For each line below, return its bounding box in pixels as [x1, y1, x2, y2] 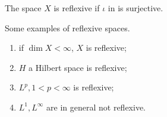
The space [5, 2, 42, 14]
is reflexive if [53, 2, 100, 14]
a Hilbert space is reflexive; [29, 61, 127, 73]
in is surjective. [108, 2, 163, 14]
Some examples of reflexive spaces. [5, 21, 130, 34]
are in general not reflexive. [46, 100, 146, 113]
